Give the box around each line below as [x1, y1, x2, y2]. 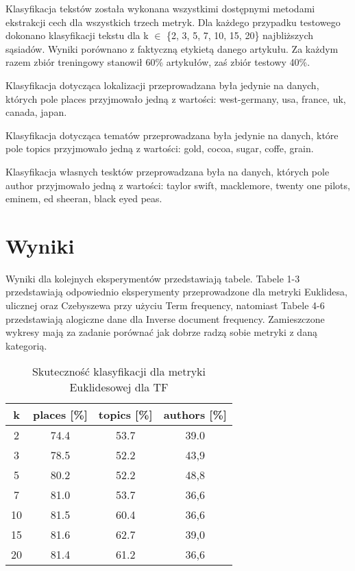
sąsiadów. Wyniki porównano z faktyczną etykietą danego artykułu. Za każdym [5, 41, 339, 56]
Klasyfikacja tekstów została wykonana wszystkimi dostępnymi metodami [5, 1, 315, 15]
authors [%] [163, 406, 227, 423]
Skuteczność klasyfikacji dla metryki [32, 363, 206, 380]
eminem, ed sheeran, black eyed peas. [5, 191, 162, 206]
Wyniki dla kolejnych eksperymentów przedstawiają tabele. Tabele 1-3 [5, 271, 300, 285]
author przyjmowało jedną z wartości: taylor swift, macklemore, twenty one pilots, [5, 178, 350, 192]
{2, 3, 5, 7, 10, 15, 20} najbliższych [167, 28, 314, 42]
